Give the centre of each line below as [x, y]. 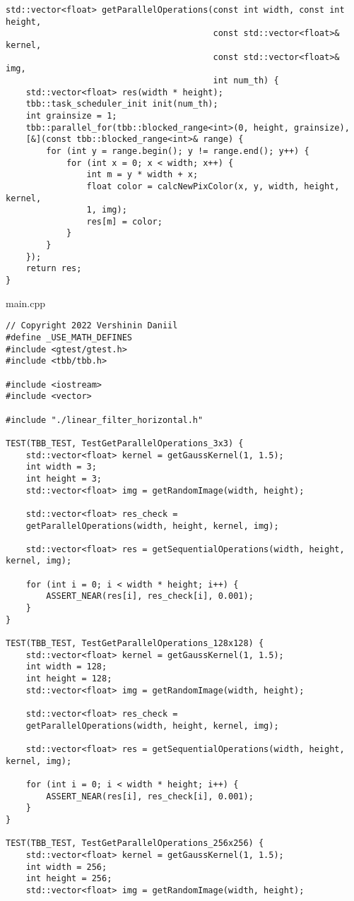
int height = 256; [69, 879]
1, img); [107, 210]
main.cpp [26, 303]
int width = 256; [66, 867]
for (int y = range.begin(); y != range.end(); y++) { [178, 151]
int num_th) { [246, 80]
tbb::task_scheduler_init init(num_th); [122, 104]
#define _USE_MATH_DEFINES [69, 338]
